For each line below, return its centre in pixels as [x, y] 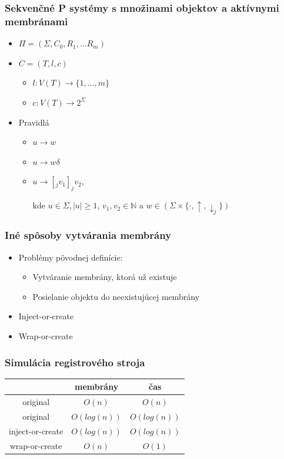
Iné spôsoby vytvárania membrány [88, 235]
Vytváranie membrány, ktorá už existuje [105, 277]
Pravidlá [34, 122]
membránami [36, 21]
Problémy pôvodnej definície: [71, 257]
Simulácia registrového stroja [75, 362]
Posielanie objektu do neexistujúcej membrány [116, 296]
